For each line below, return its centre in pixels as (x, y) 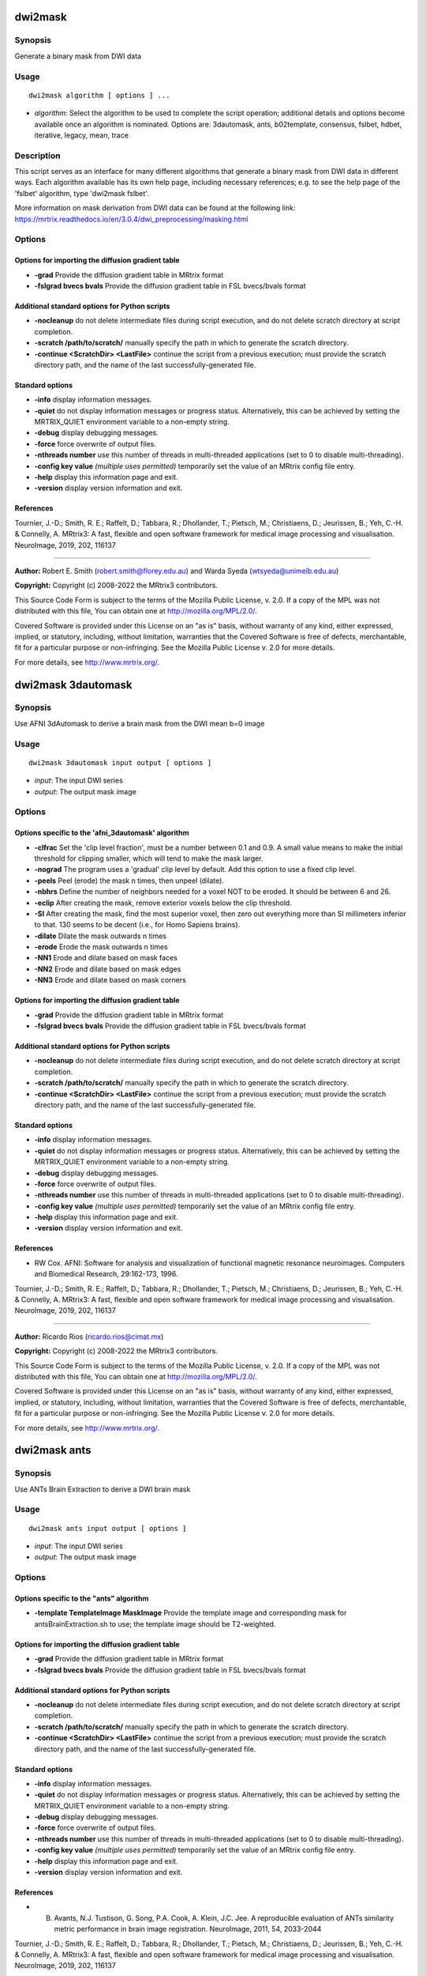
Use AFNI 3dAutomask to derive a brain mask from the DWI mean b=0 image (140, 723)
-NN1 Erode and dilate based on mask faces (106, 958)
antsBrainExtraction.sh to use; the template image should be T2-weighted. (155, 1623)
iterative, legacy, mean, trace (82, 135)
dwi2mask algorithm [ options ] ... (99, 95)
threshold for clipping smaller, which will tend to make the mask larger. (149, 858)
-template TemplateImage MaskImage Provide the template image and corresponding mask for (191, 1613)
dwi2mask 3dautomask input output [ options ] (120, 762)
